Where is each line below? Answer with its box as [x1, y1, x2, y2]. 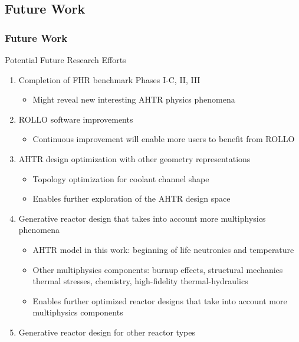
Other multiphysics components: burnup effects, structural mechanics [32, 263, 283, 275]
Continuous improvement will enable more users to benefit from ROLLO [32, 133, 295, 145]
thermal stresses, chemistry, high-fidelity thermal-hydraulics [32, 275, 248, 287]
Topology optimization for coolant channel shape [32, 172, 209, 185]
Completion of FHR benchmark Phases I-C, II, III [18, 73, 201, 85]
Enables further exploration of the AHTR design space [32, 192, 231, 205]
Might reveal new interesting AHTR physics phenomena [32, 93, 235, 106]
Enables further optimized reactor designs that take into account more [32, 294, 287, 307]
